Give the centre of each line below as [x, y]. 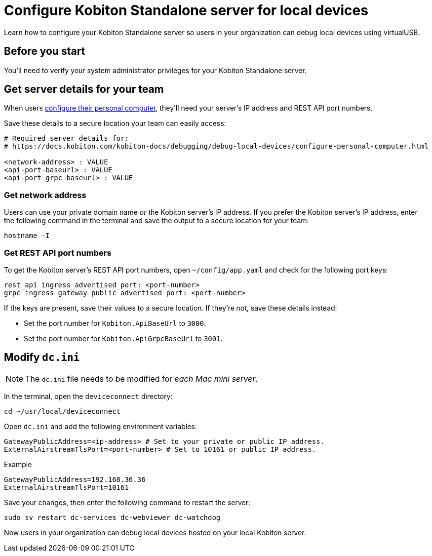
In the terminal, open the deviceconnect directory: [88, 396]
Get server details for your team [84, 89]
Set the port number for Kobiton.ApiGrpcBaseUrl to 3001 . [123, 338]
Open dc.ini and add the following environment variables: [100, 426]
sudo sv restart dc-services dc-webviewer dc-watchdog [112, 517]
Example [18, 464]
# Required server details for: [66, 139]
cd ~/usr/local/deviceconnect [62, 411]
